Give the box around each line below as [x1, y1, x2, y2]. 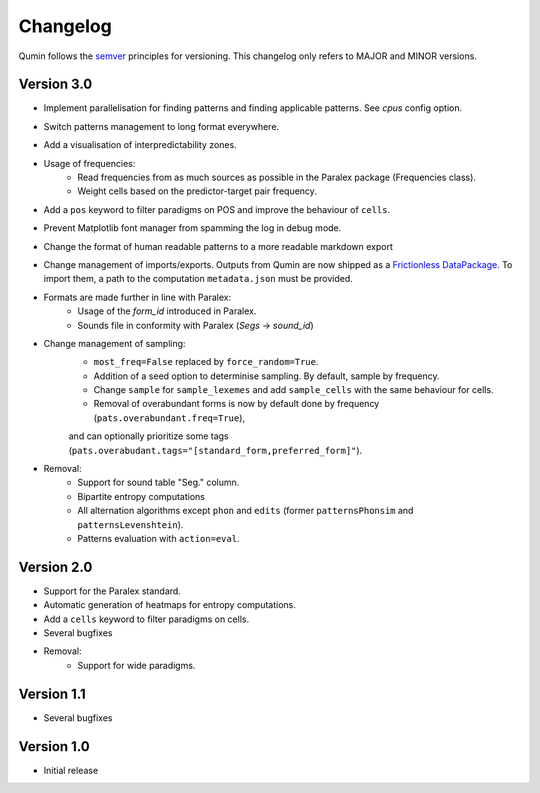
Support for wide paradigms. [77, 659, 196, 671]
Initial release [43, 764, 99, 776]
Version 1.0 [18, 738, 90, 755]
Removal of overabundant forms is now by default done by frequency [93, 398, 380, 410]
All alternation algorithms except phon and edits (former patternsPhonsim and [77, 505, 414, 517]
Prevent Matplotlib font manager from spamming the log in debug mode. [43, 222, 342, 234]
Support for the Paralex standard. [43, 585, 182, 597]
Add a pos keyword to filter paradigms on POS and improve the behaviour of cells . [43, 203, 391, 215]
